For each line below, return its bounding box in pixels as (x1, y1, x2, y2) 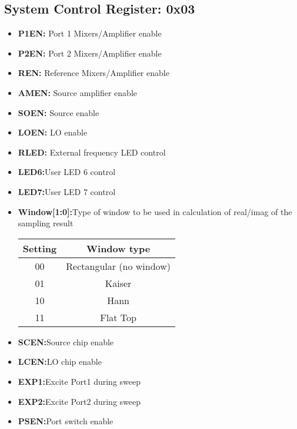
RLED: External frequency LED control (18, 146, 166, 158)
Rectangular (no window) (66, 259, 171, 273)
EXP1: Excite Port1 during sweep (18, 375, 141, 387)
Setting (22, 241, 57, 255)
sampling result (18, 217, 74, 229)
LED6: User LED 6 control (18, 166, 116, 178)
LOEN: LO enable (18, 126, 88, 138)
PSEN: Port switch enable (18, 415, 114, 427)
